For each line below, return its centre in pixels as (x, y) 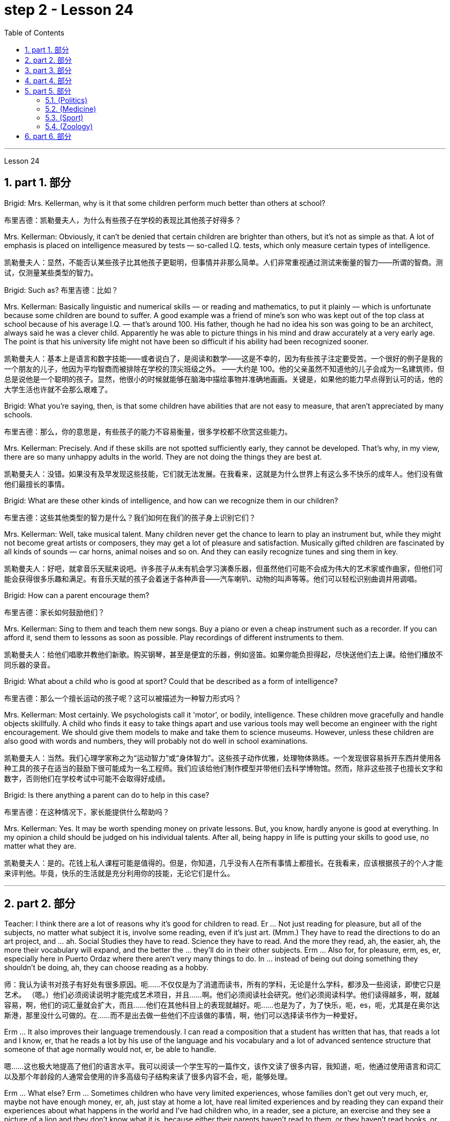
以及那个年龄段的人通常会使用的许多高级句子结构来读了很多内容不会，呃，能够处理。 (148, 1077)
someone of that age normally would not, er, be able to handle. (110, 1049)
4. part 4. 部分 (48, 80)
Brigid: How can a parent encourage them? (77, 595)
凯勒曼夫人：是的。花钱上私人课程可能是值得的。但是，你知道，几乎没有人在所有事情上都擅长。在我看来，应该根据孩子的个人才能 (223, 863)
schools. (18, 414)
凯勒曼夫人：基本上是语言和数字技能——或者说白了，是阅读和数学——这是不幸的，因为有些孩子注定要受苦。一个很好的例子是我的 (223, 358)
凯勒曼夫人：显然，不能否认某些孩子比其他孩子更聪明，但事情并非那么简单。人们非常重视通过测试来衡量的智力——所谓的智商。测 (223, 262)
